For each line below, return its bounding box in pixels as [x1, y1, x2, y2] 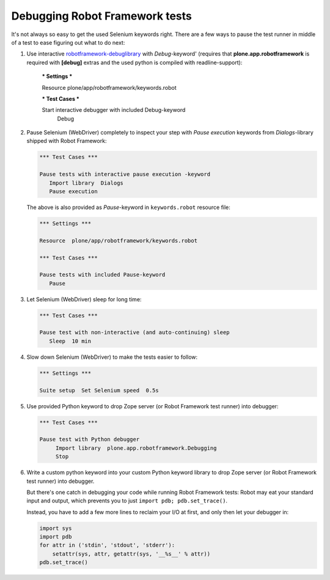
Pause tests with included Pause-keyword [39, 271, 166, 278]
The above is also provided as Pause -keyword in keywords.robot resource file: [26, 204, 230, 211]
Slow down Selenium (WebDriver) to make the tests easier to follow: [26, 353, 198, 361]
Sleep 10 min [49, 337, 92, 345]
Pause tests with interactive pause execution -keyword [39, 171, 211, 178]
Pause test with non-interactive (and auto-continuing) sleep [39, 329, 230, 336]
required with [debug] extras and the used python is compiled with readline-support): [26, 59, 243, 66]
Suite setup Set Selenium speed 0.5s [39, 387, 159, 394]
